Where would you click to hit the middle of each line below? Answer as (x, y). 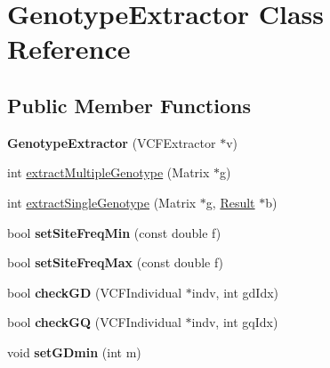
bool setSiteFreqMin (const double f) (114, 232)
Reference (69, 49)
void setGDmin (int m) (74, 352)
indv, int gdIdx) (235, 292)
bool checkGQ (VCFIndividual (94, 322)
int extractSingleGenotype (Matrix (102, 202)
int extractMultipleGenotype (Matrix (109, 172)
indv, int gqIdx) (235, 322)
